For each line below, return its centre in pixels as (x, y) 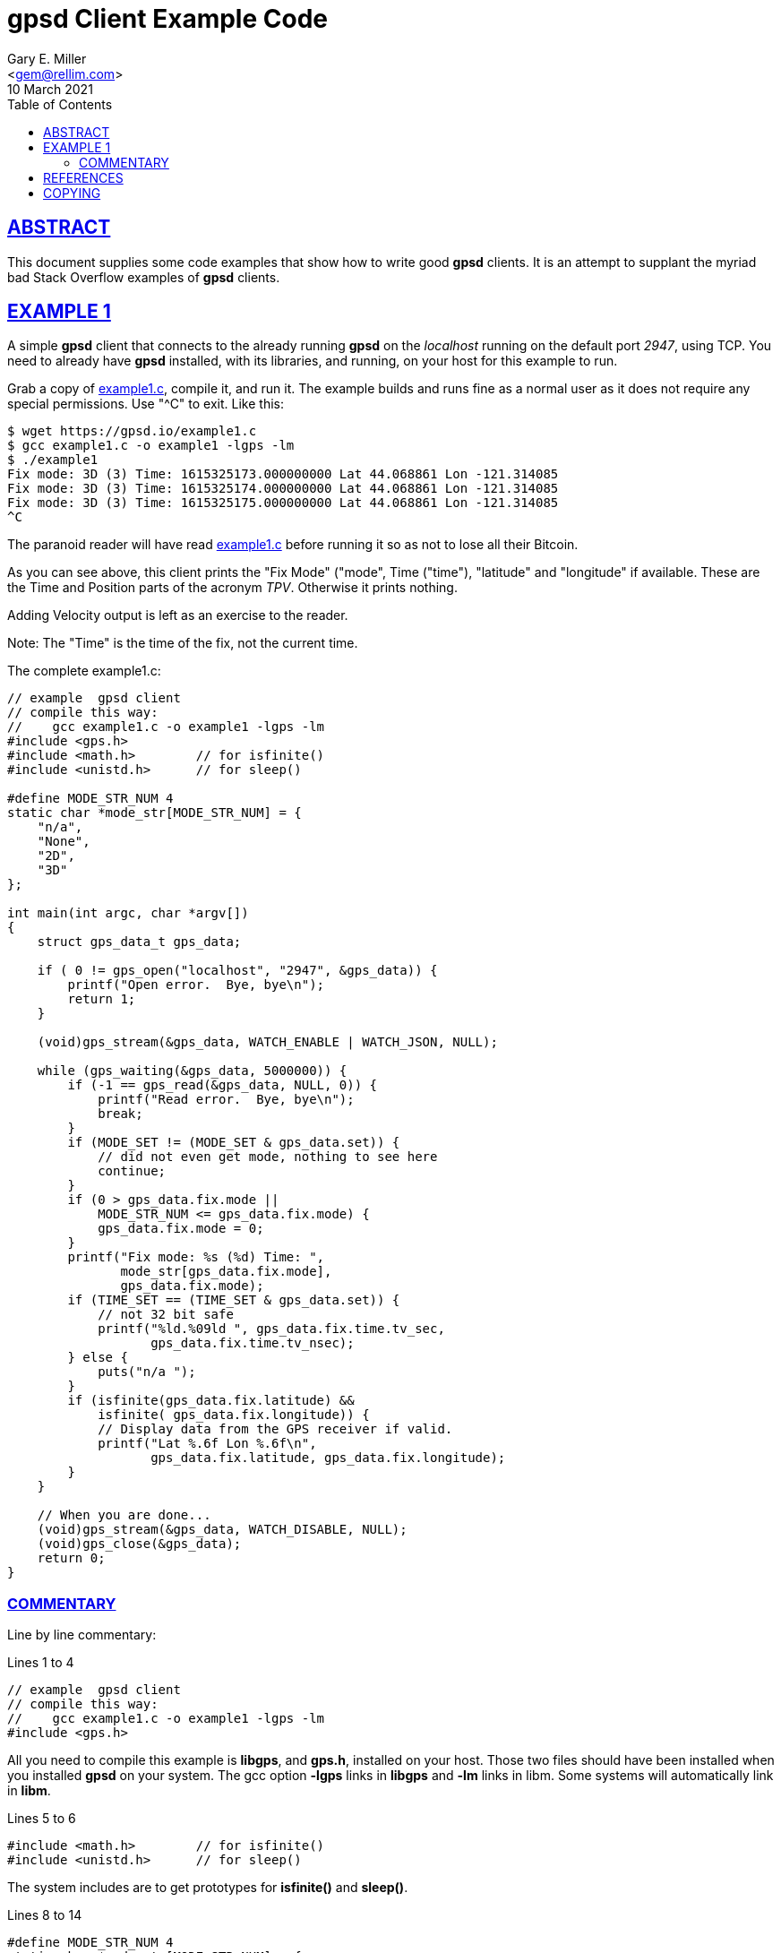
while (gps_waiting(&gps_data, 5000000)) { (192, 1071)
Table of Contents (60, 104)
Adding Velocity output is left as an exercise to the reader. (178, 615)
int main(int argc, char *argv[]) (128, 913)
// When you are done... (124, 1515)
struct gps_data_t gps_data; (139, 942)
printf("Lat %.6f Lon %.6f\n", (207, 1444)
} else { (98, 1358)
